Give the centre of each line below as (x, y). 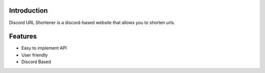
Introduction (28, 11)
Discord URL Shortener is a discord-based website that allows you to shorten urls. (92, 23)
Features (23, 36)
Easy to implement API (44, 48)
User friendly (35, 55)
